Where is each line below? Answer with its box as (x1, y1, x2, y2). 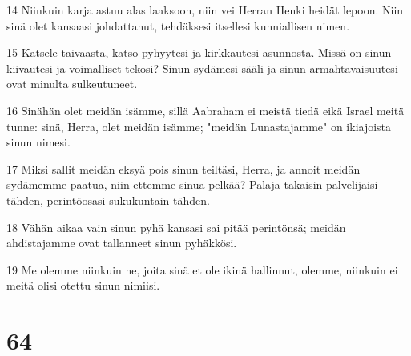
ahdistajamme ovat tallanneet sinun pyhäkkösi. (6, 234, 237, 251)
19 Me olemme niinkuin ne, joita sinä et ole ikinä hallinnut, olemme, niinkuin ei (6, 261, 398, 278)
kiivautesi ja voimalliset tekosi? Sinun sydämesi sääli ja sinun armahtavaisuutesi (6, 59, 398, 76)
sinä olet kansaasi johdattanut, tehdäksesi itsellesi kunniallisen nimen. (6, 17, 350, 34)
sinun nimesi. (6, 134, 71, 150)
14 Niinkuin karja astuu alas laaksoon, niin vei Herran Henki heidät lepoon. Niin (6, 2, 404, 18)
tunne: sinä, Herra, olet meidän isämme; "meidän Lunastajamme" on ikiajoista (6, 118, 392, 134)
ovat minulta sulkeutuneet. (6, 75, 138, 92)
